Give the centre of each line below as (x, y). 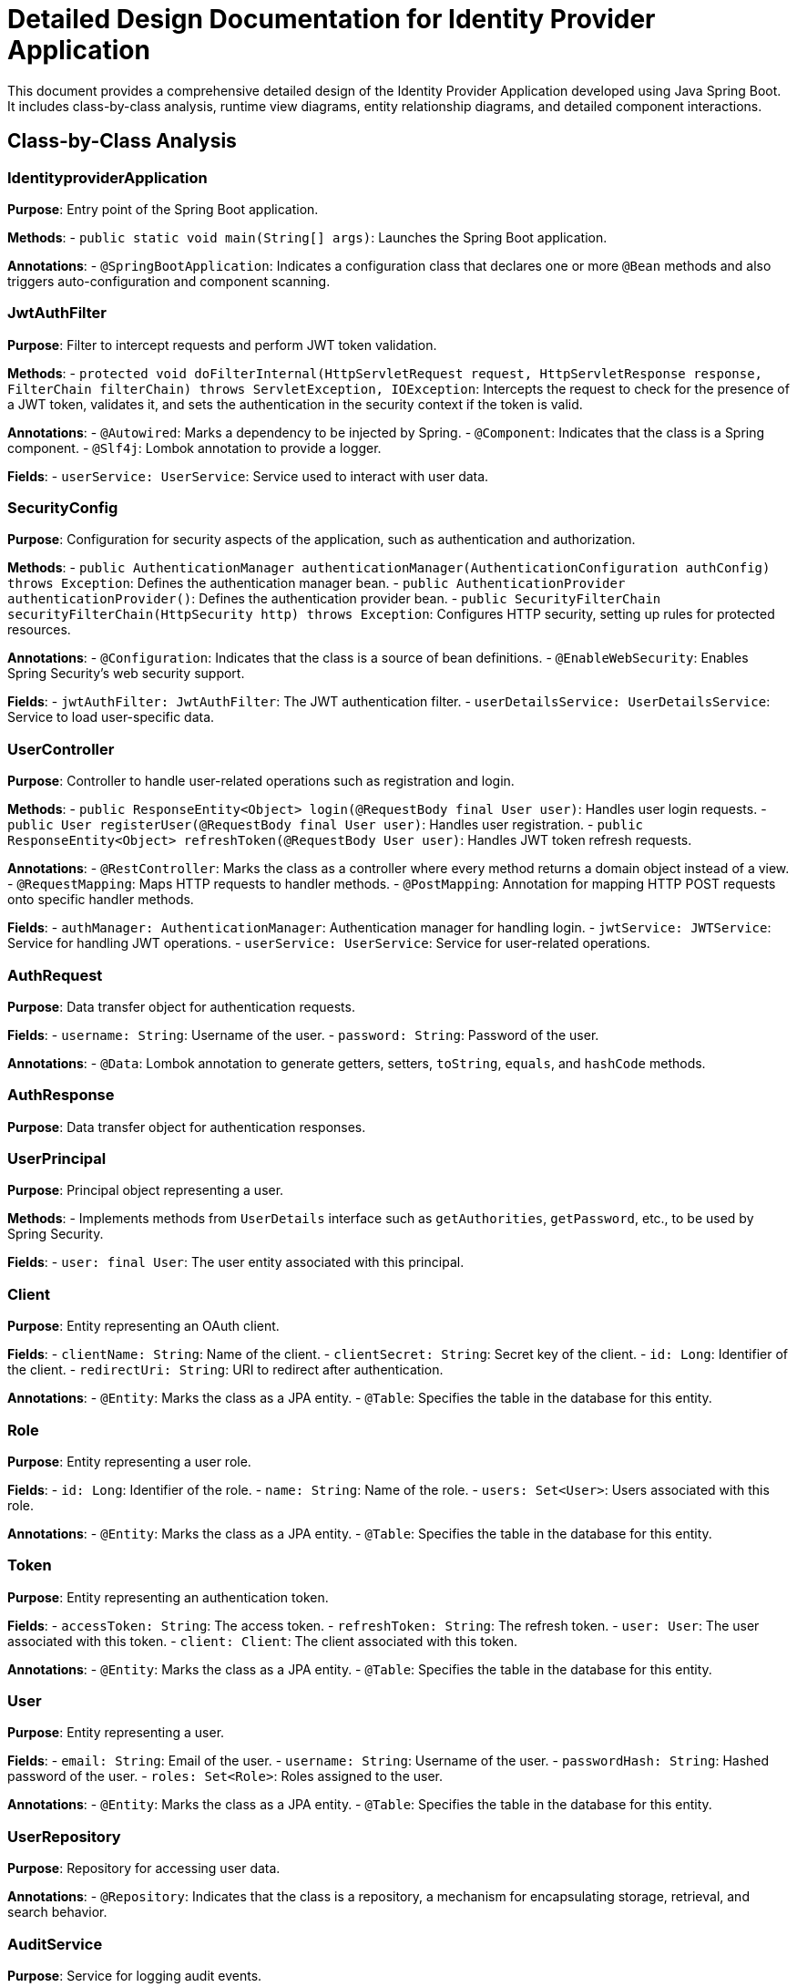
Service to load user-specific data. (111, 717)
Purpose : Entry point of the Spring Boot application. (163, 209)
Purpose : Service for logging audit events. (135, 1975)
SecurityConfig (63, 508)
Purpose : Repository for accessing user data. (144, 1869)
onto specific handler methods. (101, 900)
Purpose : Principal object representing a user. (146, 1190)
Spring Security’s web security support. (126, 674)
